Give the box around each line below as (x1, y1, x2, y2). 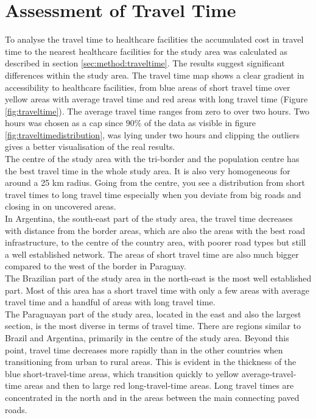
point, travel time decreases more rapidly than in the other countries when (5, 343, 283, 356)
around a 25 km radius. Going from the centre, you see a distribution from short (5, 176, 306, 189)
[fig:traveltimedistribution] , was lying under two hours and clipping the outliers (5, 128, 300, 141)
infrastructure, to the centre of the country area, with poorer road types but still (5, 236, 306, 249)
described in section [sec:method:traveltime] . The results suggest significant (5, 57, 285, 69)
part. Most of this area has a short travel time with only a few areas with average (5, 283, 309, 296)
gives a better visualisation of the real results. (5, 140, 175, 153)
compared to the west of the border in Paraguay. (5, 260, 186, 272)
